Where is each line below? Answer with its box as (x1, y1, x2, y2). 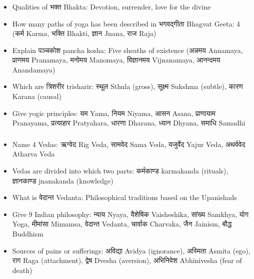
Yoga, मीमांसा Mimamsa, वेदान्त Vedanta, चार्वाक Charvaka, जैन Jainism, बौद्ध (12, 218, 232, 229)
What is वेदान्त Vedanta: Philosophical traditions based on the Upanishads (12, 192, 237, 202)
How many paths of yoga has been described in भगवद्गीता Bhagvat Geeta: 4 (12, 18, 240, 28)
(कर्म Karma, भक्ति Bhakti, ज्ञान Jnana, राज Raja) (12, 28, 156, 38)
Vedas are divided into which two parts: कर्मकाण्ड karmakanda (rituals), (12, 165, 228, 175)
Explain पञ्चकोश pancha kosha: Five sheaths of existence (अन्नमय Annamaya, (12, 44, 243, 55)
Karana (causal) (12, 91, 61, 101)
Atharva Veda (12, 148, 55, 159)
